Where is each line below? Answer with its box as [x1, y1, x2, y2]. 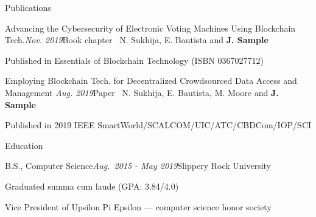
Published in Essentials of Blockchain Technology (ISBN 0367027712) [5, 53, 264, 66]
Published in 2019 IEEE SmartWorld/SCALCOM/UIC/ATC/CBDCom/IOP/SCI [5, 119, 312, 131]
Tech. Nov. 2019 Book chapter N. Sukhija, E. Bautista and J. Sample [5, 33, 269, 46]
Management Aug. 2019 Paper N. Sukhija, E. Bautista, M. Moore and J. [5, 86, 279, 98]
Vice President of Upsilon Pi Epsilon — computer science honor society [5, 200, 272, 213]
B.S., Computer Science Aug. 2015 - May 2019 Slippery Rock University [5, 159, 272, 172]
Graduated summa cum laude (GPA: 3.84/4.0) [5, 179, 179, 192]
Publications [5, 1, 51, 13]
